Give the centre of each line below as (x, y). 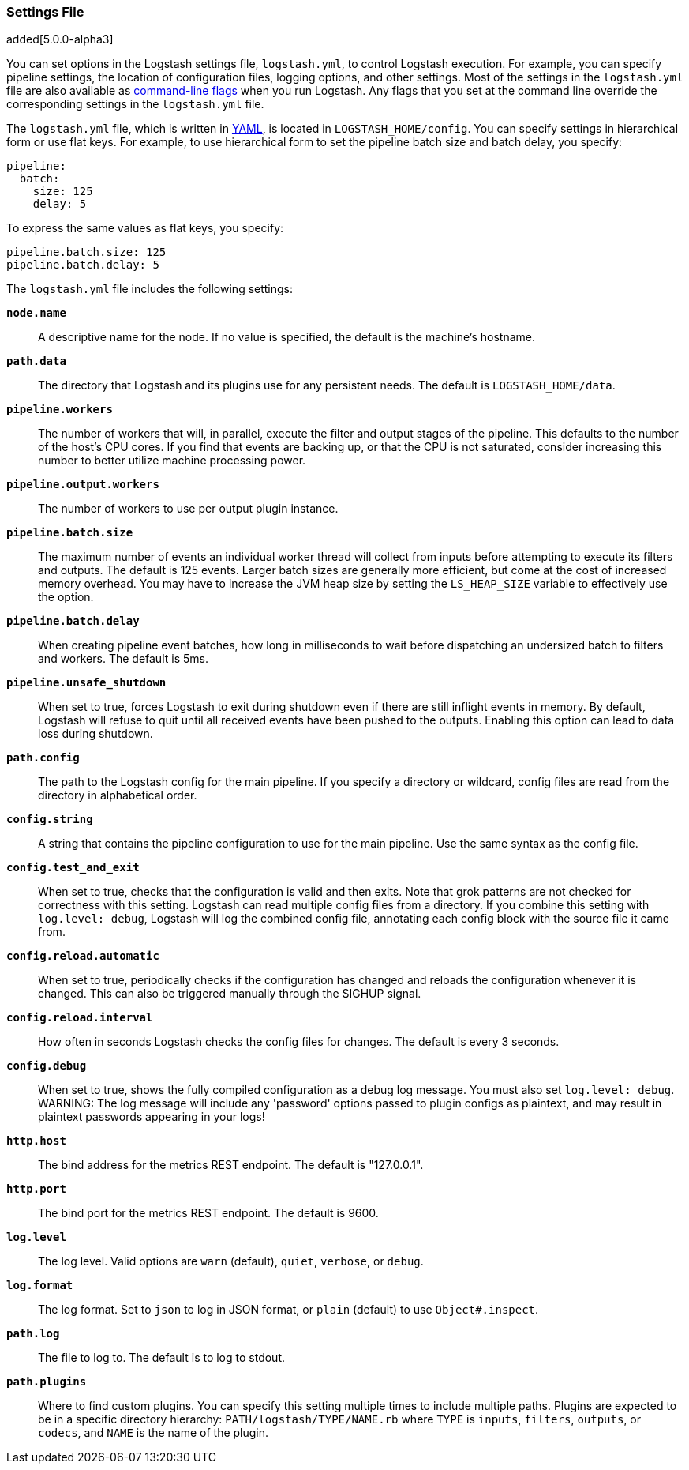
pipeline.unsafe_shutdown (86, 683)
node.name (36, 313)
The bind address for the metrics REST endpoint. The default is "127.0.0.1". (231, 1165)
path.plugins (47, 1382)
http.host (36, 1141)
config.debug (47, 1066)
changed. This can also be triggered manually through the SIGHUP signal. (230, 994)
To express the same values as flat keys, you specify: (145, 228)
